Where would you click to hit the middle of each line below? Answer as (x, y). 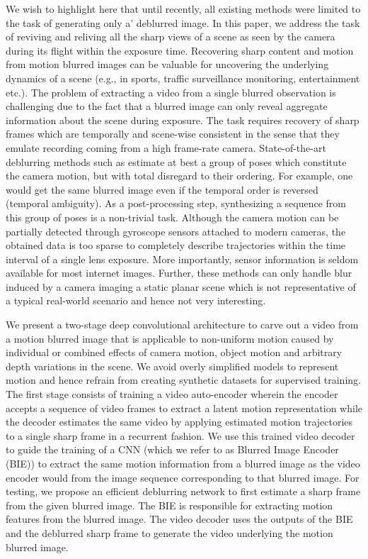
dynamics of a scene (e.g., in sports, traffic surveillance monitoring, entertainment (183, 78)
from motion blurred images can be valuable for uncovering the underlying (167, 64)
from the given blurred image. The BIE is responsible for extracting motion (169, 505)
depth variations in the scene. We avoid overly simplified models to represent (172, 366)
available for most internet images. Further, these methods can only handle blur (179, 273)
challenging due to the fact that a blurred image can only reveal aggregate (167, 106)
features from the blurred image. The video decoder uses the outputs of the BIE (179, 519)
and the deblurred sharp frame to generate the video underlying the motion (169, 532)
